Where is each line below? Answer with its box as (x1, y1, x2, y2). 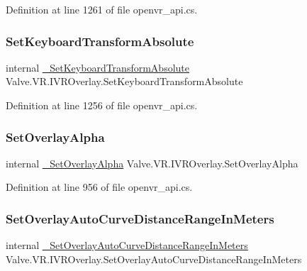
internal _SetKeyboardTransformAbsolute (6, 60, 189, 74)
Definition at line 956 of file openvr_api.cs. (6, 179, 193, 194)
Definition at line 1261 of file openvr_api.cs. (6, 2, 198, 16)
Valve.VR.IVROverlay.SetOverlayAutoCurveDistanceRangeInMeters (6, 251, 302, 266)
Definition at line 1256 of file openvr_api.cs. (6, 98, 198, 112)
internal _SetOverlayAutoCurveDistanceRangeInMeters (6, 238, 248, 253)
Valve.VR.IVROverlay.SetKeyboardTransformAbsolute (6, 74, 243, 89)
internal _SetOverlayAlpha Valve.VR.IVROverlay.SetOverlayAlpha (6, 155, 298, 170)
